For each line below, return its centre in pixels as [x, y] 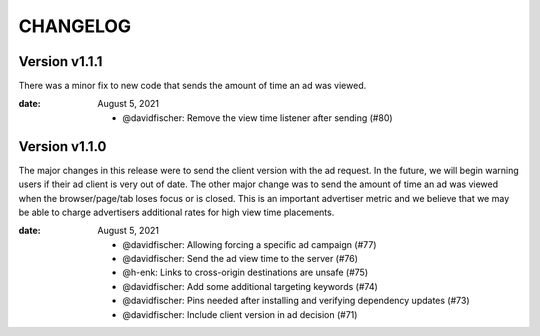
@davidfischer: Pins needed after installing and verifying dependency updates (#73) [296, 301]
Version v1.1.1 [60, 61]
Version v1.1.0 [62, 146]
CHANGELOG [75, 26]
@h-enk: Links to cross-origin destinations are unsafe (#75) [245, 272]
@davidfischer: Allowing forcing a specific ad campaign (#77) [249, 244]
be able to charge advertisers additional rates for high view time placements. [176, 212]
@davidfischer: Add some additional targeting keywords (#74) [250, 286]
